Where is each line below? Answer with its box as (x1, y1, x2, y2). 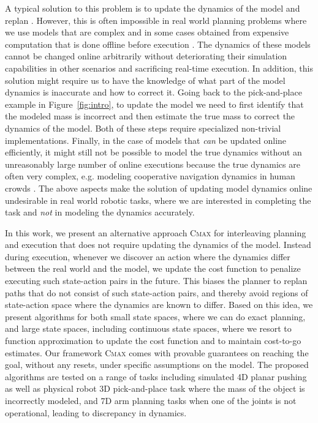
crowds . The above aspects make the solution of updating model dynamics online (5, 181, 312, 194)
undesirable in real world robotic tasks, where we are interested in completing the (5, 193, 311, 206)
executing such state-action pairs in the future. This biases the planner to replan (5, 274, 308, 287)
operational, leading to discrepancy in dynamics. (5, 406, 187, 419)
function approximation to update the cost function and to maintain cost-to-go (5, 334, 301, 347)
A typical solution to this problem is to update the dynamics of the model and (5, 2, 300, 14)
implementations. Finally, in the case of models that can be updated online (5, 133, 287, 146)
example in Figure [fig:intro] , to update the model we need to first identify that (5, 97, 304, 110)
